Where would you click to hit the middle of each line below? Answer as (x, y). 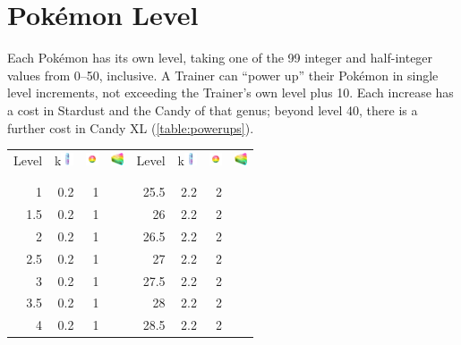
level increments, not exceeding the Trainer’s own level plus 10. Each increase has (230, 93)
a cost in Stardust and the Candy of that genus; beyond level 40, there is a (213, 109)
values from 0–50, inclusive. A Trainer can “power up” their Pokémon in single (223, 75)
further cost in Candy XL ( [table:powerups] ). (131, 127)
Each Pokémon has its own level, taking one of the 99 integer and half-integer (220, 58)
